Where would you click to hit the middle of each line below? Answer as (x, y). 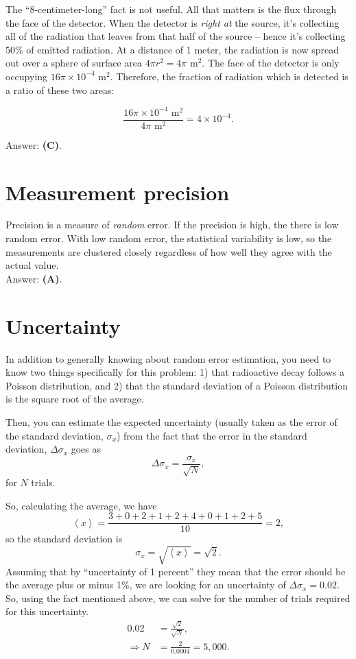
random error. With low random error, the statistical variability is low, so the (169, 238)
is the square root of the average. (75, 399)
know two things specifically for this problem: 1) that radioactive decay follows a (175, 372)
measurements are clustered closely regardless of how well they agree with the (169, 251)
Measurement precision (118, 192)
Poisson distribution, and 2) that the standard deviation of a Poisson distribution (177, 385)
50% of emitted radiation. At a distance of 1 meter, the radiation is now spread (173, 49)
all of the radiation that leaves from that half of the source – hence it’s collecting (176, 36)
